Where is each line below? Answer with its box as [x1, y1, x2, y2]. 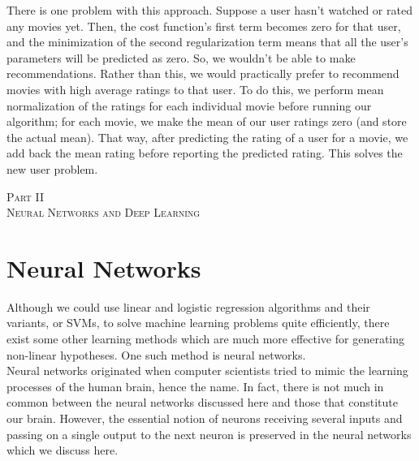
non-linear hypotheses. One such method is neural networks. [6, 346, 306, 363]
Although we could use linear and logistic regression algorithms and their [6, 298, 370, 315]
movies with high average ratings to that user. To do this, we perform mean [6, 80, 384, 97]
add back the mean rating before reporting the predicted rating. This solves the [6, 144, 403, 162]
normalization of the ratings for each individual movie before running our [6, 97, 372, 114]
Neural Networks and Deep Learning [6, 204, 201, 221]
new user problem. [6, 160, 98, 177]
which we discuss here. [6, 442, 119, 459]
